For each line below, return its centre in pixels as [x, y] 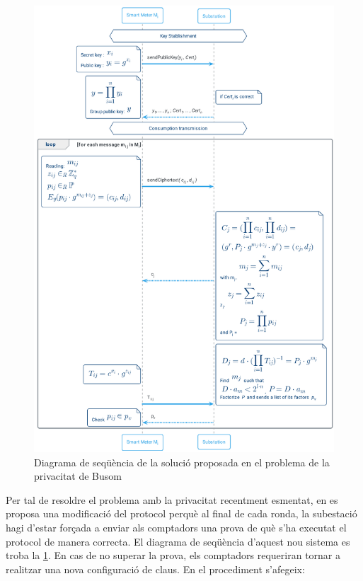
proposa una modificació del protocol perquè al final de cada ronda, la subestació [181, 513]
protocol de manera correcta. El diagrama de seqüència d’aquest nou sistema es [178, 541]
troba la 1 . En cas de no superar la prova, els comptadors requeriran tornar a [173, 555]
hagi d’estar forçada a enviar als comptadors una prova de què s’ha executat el [176, 528]
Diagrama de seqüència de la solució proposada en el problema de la [182, 462]
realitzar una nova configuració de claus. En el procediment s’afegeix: [155, 569]
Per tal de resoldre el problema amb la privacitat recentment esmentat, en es [172, 499]
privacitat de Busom [78, 476]
